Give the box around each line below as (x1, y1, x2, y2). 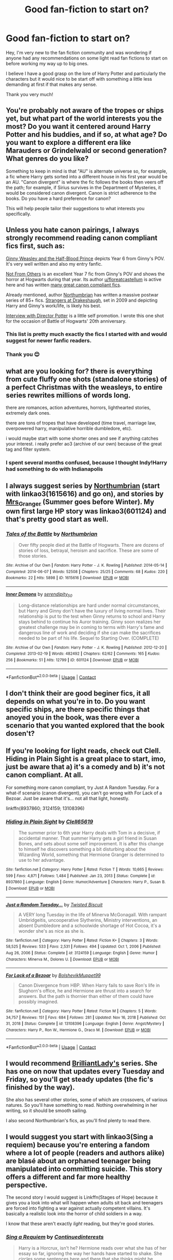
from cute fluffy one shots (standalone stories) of (6, 375, 167, 383)
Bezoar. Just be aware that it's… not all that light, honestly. (6, 795, 130, 801)
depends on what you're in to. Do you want (6, 697, 146, 706)
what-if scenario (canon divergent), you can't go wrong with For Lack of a (6, 790, 162, 796)
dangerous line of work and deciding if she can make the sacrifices (18, 629, 161, 636)
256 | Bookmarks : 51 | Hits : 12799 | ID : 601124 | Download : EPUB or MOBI (6, 658, 139, 663)
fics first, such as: (6, 242, 65, 250)
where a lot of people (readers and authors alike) (6, 1148, 165, 1157)
